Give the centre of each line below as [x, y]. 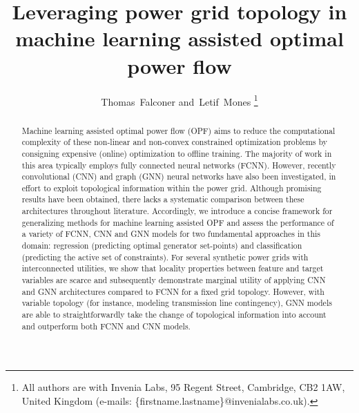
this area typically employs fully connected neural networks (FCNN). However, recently [179, 165]
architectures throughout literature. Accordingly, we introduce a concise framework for [177, 211]
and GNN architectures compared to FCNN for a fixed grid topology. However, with [173, 291]
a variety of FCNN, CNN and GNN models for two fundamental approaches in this [171, 234]
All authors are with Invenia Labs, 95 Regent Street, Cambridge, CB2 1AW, [183, 387]
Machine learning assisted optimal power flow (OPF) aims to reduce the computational [178, 130]
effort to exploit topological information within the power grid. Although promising [172, 188]
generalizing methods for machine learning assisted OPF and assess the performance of [178, 222]
